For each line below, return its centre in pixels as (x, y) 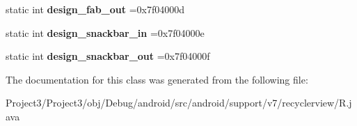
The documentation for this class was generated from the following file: (157, 79)
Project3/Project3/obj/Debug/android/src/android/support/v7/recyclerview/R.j (179, 103)
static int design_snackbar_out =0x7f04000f (108, 56)
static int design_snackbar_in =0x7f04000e (105, 32)
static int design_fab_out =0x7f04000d (95, 9)
